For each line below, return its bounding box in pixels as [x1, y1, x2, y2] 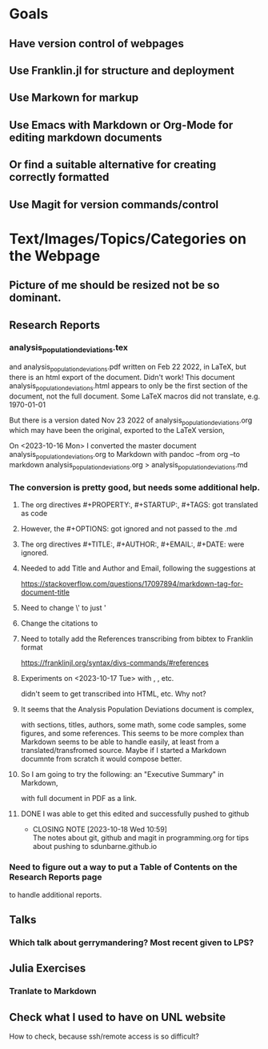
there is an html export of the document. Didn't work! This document [9, 372, 235, 382]
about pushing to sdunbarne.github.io [32, 842, 158, 851]
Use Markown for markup [9, 91, 139, 105]
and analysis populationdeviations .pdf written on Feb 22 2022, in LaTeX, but [9, 362, 246, 373]
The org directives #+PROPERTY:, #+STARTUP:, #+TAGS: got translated [20, 500, 258, 510]
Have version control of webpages [9, 37, 185, 50]
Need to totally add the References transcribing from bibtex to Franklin [20, 634, 254, 644]
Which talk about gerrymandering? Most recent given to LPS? [9, 937, 254, 948]
